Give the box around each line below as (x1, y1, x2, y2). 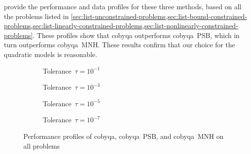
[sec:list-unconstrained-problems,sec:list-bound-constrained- (71, 11, 247, 21)
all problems (23, 140, 60, 151)
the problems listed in (4, 11, 69, 21)
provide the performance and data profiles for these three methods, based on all (4, 1, 242, 11)
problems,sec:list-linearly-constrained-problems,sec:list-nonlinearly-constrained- (4, 20, 238, 31)
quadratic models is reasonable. (4, 49, 97, 59)
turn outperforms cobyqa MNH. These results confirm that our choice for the (4, 39, 235, 50)
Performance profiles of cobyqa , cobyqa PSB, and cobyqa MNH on (23, 131, 224, 141)
